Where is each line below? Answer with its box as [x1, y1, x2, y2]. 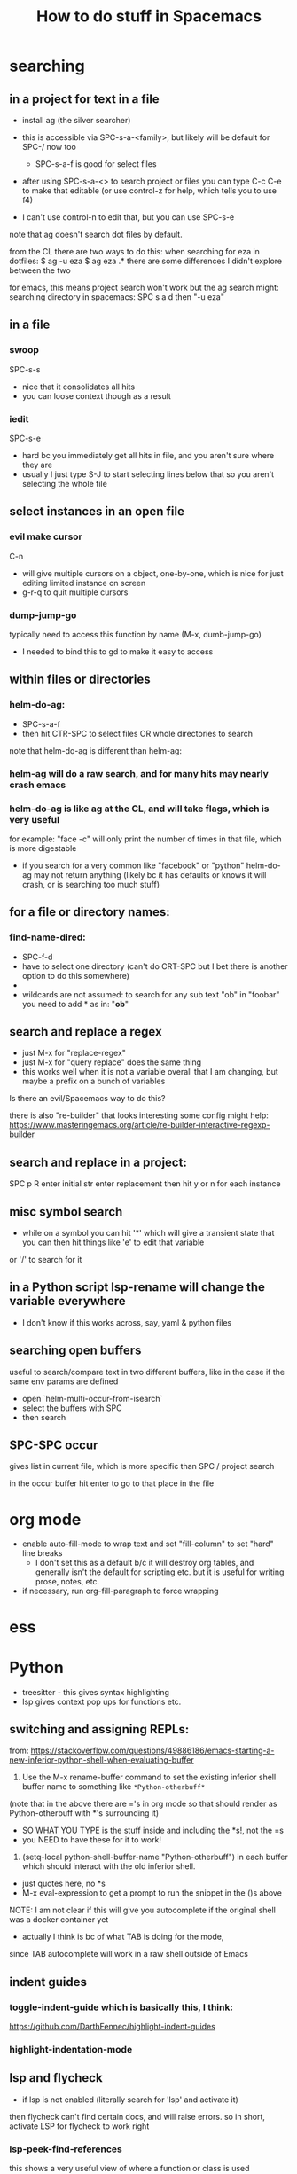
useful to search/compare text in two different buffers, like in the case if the [9, 1366, 285, 1377]
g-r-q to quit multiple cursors [21, 587, 129, 598]
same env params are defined [9, 1376, 119, 1387]
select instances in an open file [9, 504, 184, 520]
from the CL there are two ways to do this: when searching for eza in [9, 246, 260, 256]
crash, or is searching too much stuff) [21, 879, 160, 889]
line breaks [21, 1548, 63, 1559]
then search [21, 1412, 66, 1422]
